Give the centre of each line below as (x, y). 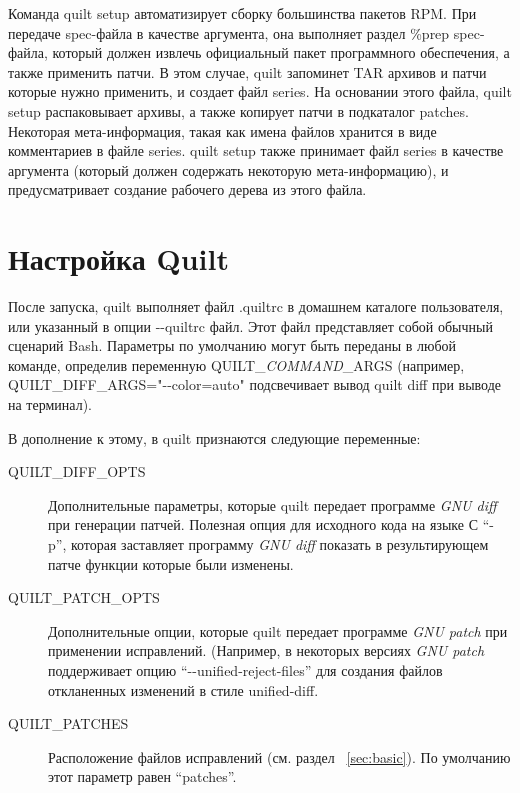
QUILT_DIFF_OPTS (77, 471)
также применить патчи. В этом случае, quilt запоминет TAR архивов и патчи (247, 71)
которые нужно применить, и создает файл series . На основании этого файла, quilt (260, 91)
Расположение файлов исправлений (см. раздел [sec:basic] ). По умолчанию (279, 756)
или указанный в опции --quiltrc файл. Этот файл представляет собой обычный (250, 325)
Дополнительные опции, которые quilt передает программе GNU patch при (278, 630)
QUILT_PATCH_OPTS (84, 597)
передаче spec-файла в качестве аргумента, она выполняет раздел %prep (229, 32)
